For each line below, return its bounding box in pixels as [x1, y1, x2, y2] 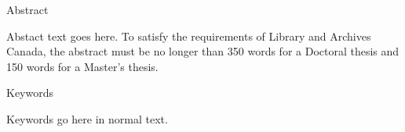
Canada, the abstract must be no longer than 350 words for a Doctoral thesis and [6, 43, 400, 59]
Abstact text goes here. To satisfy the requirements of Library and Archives [6, 27, 371, 44]
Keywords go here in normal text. [6, 110, 168, 127]
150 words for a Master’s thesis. [6, 58, 159, 74]
